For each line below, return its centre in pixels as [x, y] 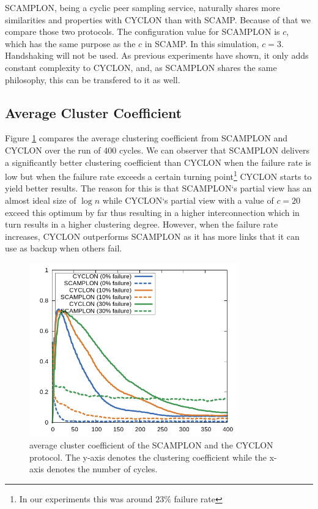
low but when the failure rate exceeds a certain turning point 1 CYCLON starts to [158, 175]
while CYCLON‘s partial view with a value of [188, 200]
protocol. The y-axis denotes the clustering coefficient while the [148, 457]
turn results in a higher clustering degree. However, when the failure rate [142, 224]
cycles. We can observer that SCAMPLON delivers [214, 150]
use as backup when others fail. [64, 248]
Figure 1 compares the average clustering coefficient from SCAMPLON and [146, 138]
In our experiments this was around [86, 498]
